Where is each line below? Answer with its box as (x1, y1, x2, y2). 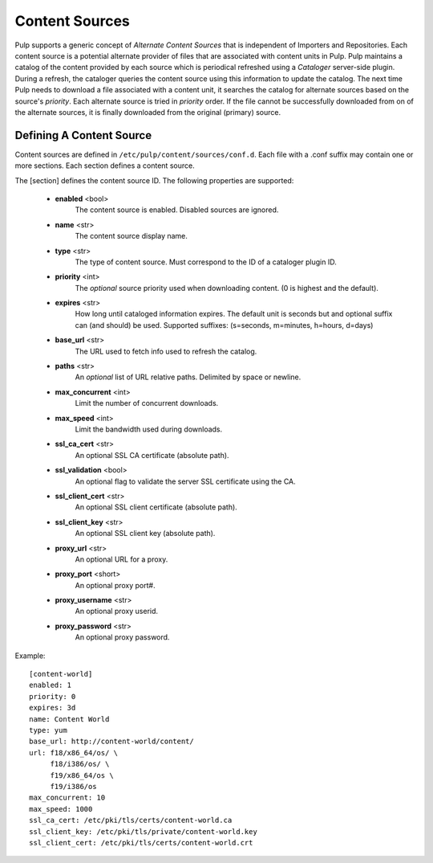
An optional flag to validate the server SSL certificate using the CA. (75, 476, 296, 486)
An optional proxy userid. (75, 607, 159, 616)
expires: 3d (29, 703, 76, 713)
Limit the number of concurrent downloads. (75, 399, 219, 408)
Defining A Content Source (14, 129, 152, 142)
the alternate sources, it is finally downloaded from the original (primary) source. (14, 107, 281, 117)
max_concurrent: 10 (29, 793, 106, 803)
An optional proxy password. (75, 632, 170, 642)
